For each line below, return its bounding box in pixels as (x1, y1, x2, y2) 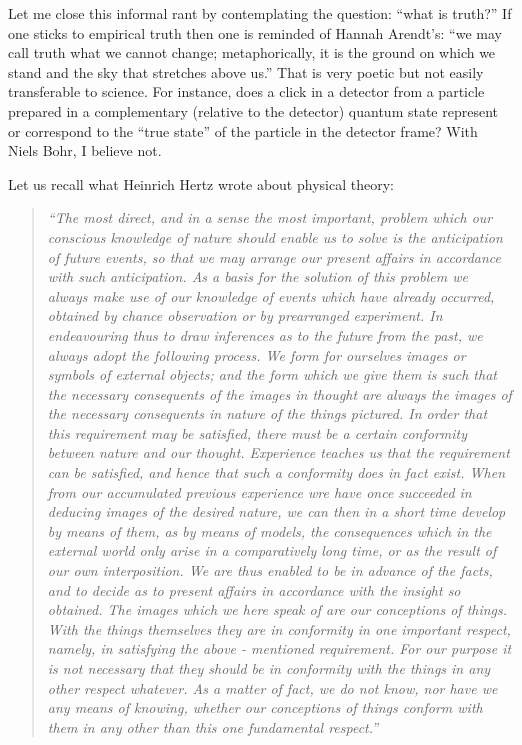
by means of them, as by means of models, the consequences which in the (47, 520, 492, 541)
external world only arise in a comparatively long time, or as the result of (47, 540, 497, 561)
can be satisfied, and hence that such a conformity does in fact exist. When (47, 462, 505, 483)
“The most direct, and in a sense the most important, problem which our (47, 207, 493, 228)
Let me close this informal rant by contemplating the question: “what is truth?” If (8, 3, 512, 23)
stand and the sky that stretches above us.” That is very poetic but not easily (8, 61, 484, 82)
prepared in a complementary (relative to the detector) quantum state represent (8, 100, 499, 121)
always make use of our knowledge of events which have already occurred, (47, 285, 495, 306)
